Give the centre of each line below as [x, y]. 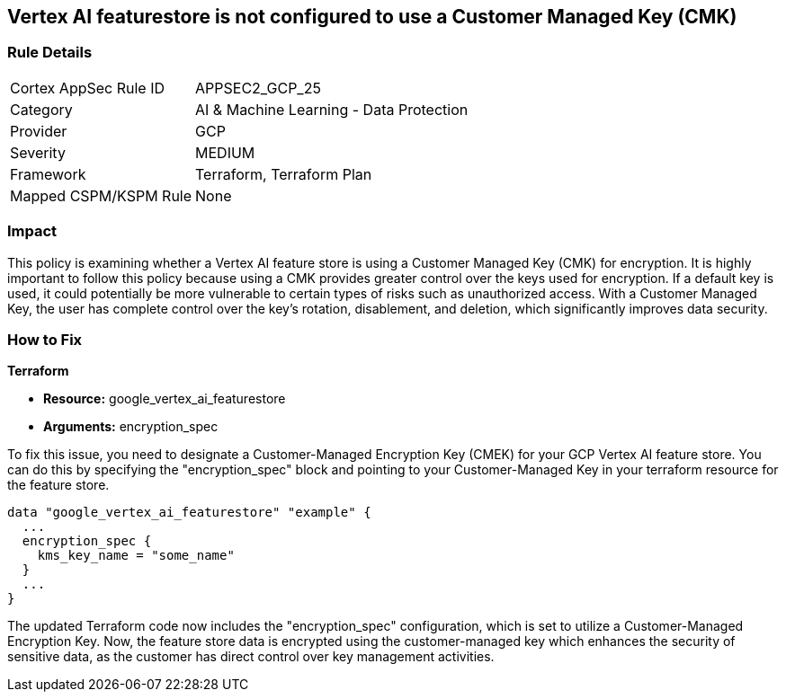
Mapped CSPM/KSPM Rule [101, 195]
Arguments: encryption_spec [131, 427]
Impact [32, 231]
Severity [38, 152]
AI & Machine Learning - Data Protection [332, 109]
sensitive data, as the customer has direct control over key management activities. [251, 657]
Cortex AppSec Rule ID [88, 88]
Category [41, 109]
